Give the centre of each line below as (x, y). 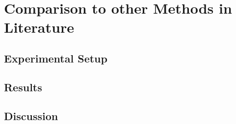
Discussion (31, 115)
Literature (39, 27)
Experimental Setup (56, 58)
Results (23, 87)
